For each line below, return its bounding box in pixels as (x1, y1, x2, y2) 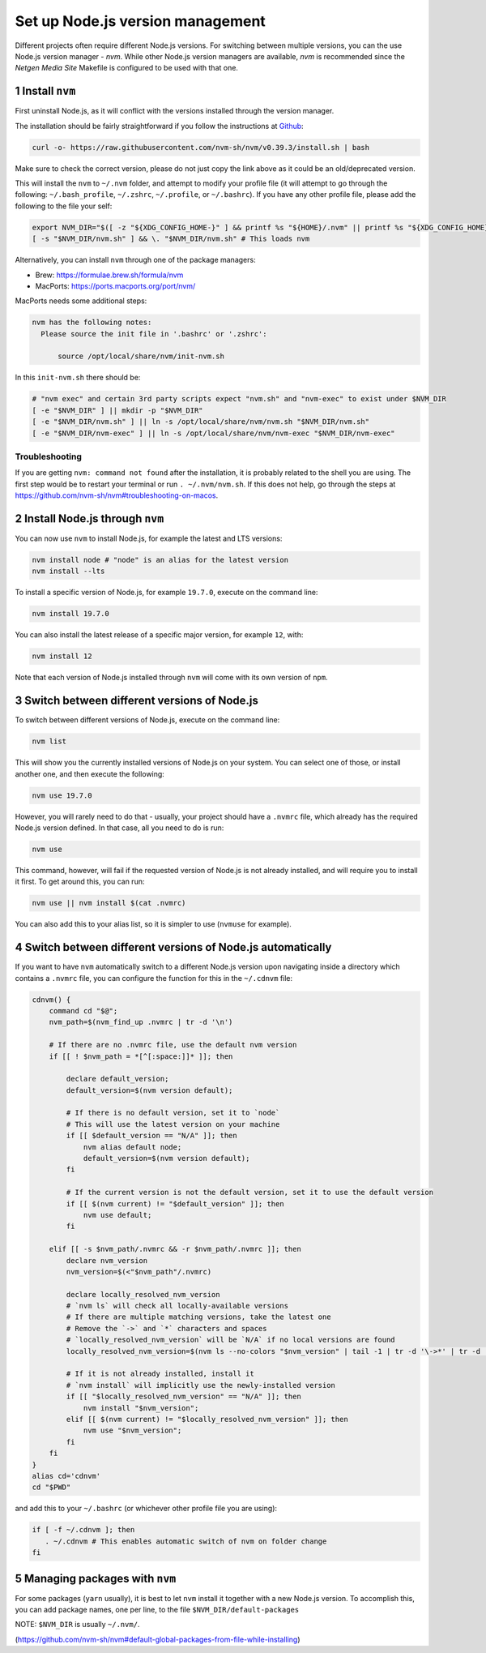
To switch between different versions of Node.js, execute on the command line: (15, 715, 280, 725)
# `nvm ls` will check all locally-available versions (66, 1301, 289, 1311)
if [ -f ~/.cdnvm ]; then (32, 1525, 135, 1535)
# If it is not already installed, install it (66, 1369, 254, 1378)
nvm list (32, 737, 67, 746)
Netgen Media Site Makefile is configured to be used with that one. (15, 63, 239, 73)
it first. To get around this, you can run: (15, 876, 145, 887)
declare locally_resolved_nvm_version (66, 1290, 220, 1299)
